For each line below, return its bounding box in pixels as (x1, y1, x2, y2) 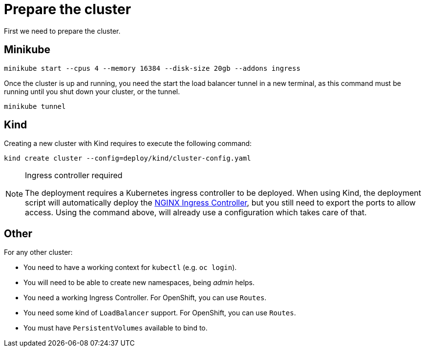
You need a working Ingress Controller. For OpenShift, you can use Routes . (23, 293, 267, 302)
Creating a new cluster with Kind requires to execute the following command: (4, 139, 252, 148)
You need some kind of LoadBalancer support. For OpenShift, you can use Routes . (23, 309, 296, 317)
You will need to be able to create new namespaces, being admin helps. (23, 278, 255, 287)
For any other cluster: (4, 248, 73, 257)
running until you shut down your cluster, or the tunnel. (4, 87, 180, 96)
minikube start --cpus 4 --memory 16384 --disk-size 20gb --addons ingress (4, 64, 300, 72)
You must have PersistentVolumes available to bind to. (23, 324, 208, 332)
